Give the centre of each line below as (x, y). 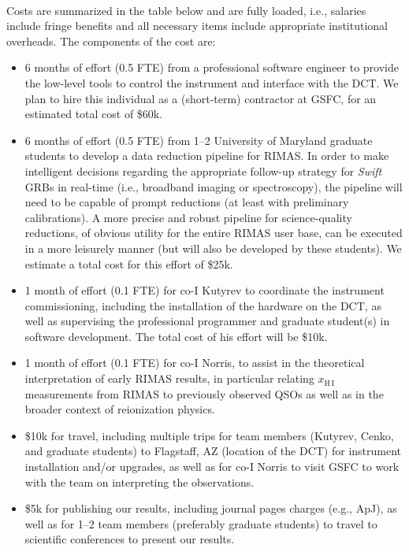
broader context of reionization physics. (120, 409)
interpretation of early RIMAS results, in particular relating (169, 378)
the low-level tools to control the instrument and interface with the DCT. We (212, 82)
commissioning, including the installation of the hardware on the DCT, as (203, 305)
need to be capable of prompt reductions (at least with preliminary (187, 202)
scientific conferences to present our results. (130, 539)
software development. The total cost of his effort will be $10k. (176, 336)
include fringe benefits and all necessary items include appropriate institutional (197, 26)
